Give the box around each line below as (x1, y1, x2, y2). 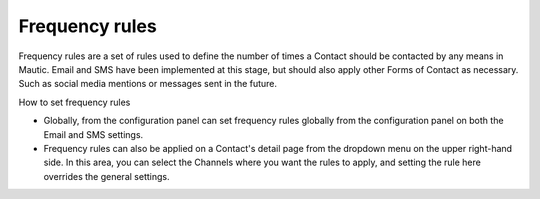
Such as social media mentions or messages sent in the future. (18, 78, 278, 90)
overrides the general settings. (43, 170, 170, 182)
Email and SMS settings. (43, 128, 144, 140)
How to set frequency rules (18, 96, 131, 108)
